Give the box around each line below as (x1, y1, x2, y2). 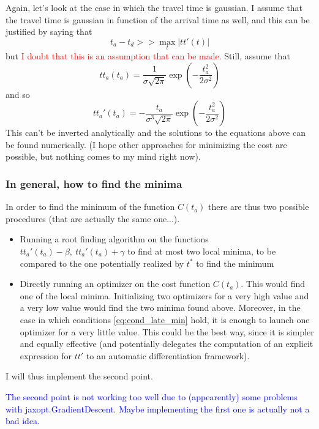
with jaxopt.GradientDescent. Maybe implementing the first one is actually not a (6, 402, 310, 415)
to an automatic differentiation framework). (86, 349, 250, 362)
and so (6, 88, 30, 100)
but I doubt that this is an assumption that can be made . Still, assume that (6, 50, 290, 62)
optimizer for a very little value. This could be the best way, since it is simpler (20, 325, 314, 338)
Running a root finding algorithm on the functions (20, 233, 209, 245)
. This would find (241, 277, 306, 290)
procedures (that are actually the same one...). (6, 212, 180, 225)
